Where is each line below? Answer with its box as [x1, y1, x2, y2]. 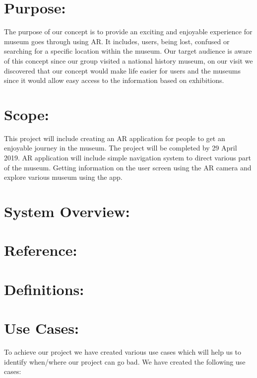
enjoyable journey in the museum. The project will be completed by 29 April [4, 143, 237, 153]
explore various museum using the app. [4, 172, 123, 182]
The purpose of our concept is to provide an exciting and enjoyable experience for [4, 26, 253, 37]
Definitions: [4, 279, 84, 299]
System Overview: [4, 201, 130, 221]
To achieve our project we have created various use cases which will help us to [4, 347, 242, 357]
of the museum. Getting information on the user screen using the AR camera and [4, 162, 252, 172]
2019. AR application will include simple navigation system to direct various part [4, 152, 252, 162]
